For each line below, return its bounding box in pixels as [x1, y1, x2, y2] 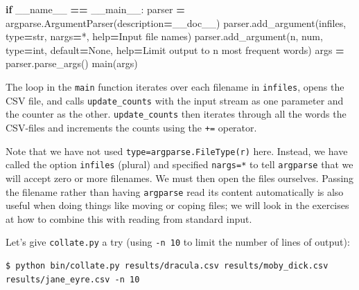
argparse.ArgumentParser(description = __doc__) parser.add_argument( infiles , [6, 15, 347, 30]
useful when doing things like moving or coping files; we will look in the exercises [6, 198, 349, 212]
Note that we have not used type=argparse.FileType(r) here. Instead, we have [6, 143, 348, 158]
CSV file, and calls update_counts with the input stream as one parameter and [6, 93, 344, 107]
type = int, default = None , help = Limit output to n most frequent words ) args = [6, 42, 344, 57]
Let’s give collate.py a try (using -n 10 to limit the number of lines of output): [6, 235, 350, 249]
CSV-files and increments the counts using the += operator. [6, 120, 257, 134]
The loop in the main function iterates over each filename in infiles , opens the [6, 79, 344, 93]
